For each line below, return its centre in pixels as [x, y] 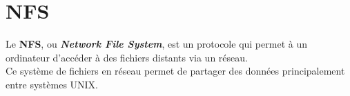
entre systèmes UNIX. [52, 84]
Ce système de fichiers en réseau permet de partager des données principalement [175, 71]
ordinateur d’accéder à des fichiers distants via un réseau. [127, 57]
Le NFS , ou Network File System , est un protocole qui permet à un [156, 44]
